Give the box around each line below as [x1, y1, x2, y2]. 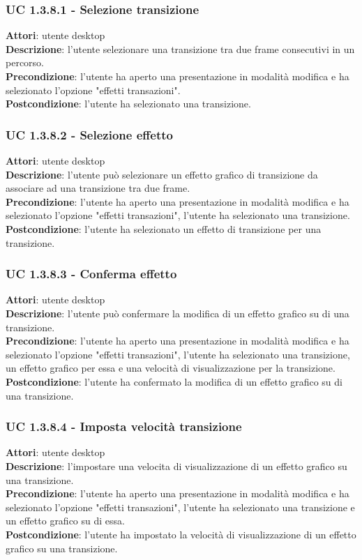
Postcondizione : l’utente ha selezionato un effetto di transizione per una [6, 221, 322, 236]
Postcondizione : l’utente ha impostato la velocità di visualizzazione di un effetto [6, 527, 356, 541]
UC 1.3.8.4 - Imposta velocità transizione [6, 418, 242, 435]
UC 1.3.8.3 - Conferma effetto [6, 265, 177, 282]
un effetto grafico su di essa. [6, 513, 125, 528]
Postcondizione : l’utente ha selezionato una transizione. [6, 96, 251, 111]
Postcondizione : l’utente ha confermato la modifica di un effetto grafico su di [6, 374, 342, 388]
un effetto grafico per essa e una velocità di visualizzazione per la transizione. [6, 361, 335, 375]
